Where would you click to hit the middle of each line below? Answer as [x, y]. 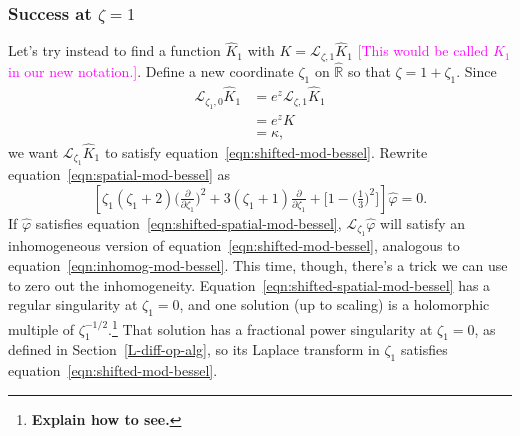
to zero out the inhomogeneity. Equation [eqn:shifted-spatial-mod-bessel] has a [249, 284]
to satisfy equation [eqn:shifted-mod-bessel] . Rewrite [266, 151]
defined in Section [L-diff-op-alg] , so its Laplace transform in [194, 349]
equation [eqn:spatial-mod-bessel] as [119, 174]
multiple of [41, 328]
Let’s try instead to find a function [114, 50]
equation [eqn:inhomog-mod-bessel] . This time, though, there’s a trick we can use [258, 264]
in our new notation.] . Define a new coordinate [151, 71]
